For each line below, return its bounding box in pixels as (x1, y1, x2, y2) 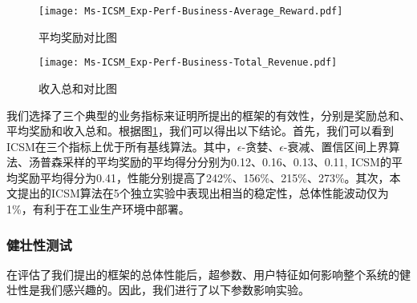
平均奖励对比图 (38, 28, 117, 45)
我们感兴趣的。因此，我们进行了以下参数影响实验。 (39, 281, 310, 298)
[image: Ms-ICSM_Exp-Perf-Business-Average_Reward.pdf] (38, 6, 343, 17)
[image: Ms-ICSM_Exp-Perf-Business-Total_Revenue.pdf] (38, 57, 338, 69)
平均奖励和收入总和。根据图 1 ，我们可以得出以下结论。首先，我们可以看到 (6, 122, 394, 139)
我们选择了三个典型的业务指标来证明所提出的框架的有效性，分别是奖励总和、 (6, 106, 411, 123)
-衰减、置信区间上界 (283, 138, 389, 154)
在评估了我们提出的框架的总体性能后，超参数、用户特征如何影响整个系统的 (6, 265, 399, 282)
